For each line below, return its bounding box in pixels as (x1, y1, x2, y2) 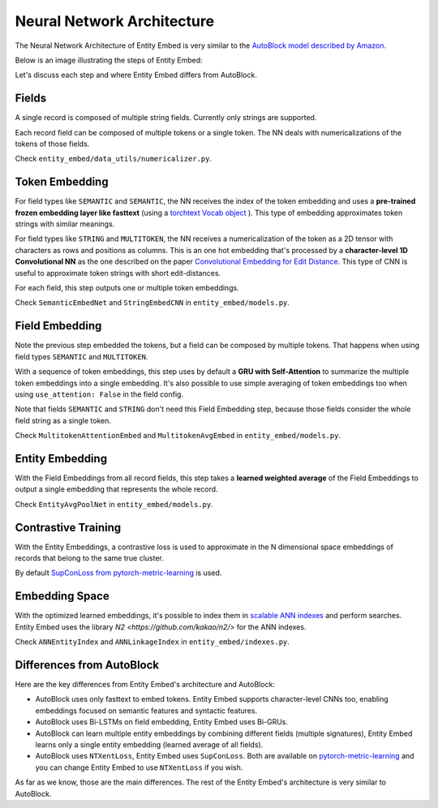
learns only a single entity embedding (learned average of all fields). (35, 740, 264, 750)
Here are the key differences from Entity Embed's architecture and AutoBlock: (15, 680, 276, 690)
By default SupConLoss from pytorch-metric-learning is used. (15, 568, 222, 578)
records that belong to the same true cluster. (15, 553, 164, 563)
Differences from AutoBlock (15, 658, 160, 672)
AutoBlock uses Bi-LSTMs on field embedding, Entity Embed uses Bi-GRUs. (35, 717, 288, 727)
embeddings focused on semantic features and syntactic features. (35, 706, 258, 716)
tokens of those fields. (15, 139, 90, 149)
